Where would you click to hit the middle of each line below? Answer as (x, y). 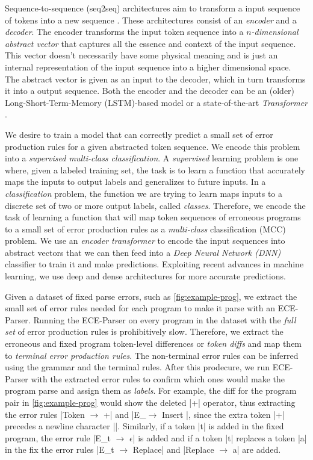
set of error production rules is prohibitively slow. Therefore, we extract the (144, 331)
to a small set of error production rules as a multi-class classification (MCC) (145, 228)
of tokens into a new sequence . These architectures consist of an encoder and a (151, 20)
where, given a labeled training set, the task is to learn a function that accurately (155, 169)
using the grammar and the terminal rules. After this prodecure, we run (138, 367)
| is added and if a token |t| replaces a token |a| (220, 437)
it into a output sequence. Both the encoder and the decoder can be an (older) (150, 91)
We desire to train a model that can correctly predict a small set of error (139, 134)
